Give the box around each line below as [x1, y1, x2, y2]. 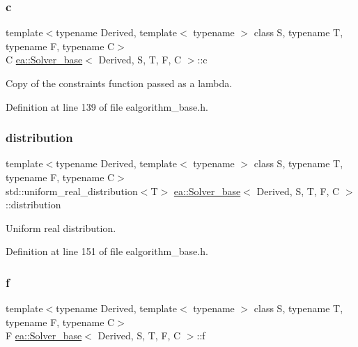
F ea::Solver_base [6, 328, 82, 343]
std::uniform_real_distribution [6, 183, 138, 198]
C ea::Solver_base [6, 52, 83, 67]
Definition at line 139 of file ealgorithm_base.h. [6, 99, 208, 114]
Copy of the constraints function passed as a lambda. [6, 76, 233, 90]
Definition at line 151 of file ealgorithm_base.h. [6, 244, 208, 259]
